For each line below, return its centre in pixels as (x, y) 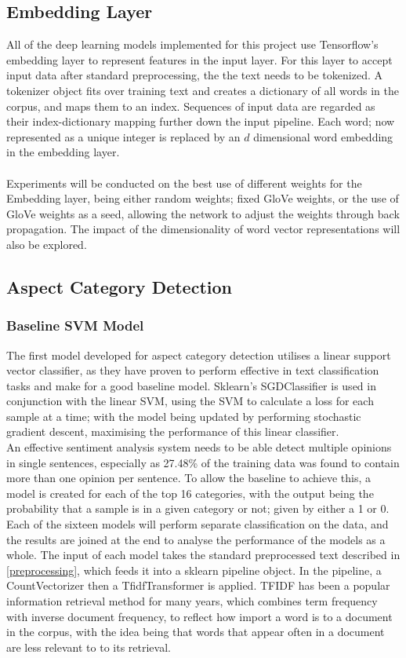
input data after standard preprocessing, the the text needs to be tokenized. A (194, 75)
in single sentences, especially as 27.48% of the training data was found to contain (203, 462)
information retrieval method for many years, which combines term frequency (192, 601)
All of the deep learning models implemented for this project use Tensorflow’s (192, 44)
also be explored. (47, 244)
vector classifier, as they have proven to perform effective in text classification (193, 370)
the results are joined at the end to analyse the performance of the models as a (196, 539)
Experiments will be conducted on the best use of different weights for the (184, 183)
